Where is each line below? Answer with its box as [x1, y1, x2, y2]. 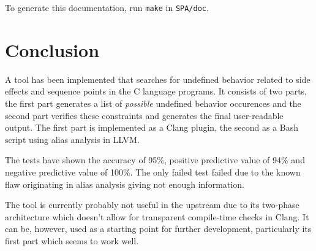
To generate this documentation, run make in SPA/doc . [5, 1, 209, 14]
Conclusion [5, 37, 100, 62]
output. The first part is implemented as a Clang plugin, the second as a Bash [5, 121, 299, 134]
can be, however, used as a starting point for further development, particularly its [5, 222, 312, 235]
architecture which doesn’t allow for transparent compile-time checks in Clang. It [5, 210, 309, 223]
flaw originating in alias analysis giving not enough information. [5, 177, 244, 190]
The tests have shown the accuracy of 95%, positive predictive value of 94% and [5, 153, 305, 166]
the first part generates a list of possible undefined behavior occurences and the [5, 96, 301, 109]
